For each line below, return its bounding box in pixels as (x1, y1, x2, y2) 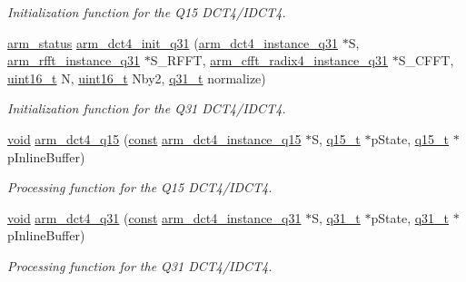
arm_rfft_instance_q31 (7, 51, 140, 70)
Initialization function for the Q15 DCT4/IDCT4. (7, 3, 286, 21)
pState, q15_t (371, 129, 450, 148)
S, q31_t (312, 208, 361, 227)
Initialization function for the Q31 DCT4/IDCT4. (7, 99, 286, 118)
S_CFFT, (398, 51, 454, 70)
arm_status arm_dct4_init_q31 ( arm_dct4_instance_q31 (7, 33, 338, 52)
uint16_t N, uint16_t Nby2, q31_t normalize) (7, 68, 266, 87)
